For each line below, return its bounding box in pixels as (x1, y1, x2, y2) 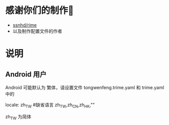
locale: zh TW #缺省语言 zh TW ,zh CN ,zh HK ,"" (5, 101, 95, 109)
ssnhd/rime (12, 22, 37, 28)
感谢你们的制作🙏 (5, 5, 74, 16)
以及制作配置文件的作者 (12, 28, 62, 34)
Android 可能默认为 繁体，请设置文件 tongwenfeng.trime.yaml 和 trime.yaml (5, 84, 164, 90)
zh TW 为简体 (5, 113, 32, 121)
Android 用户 (5, 70, 47, 78)
